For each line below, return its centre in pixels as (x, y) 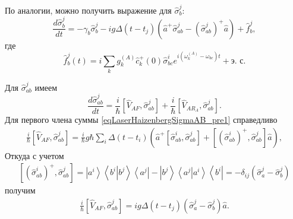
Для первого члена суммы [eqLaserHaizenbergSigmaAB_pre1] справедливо (141, 120)
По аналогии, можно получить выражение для (88, 10)
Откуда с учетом (34, 155)
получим (20, 190)
